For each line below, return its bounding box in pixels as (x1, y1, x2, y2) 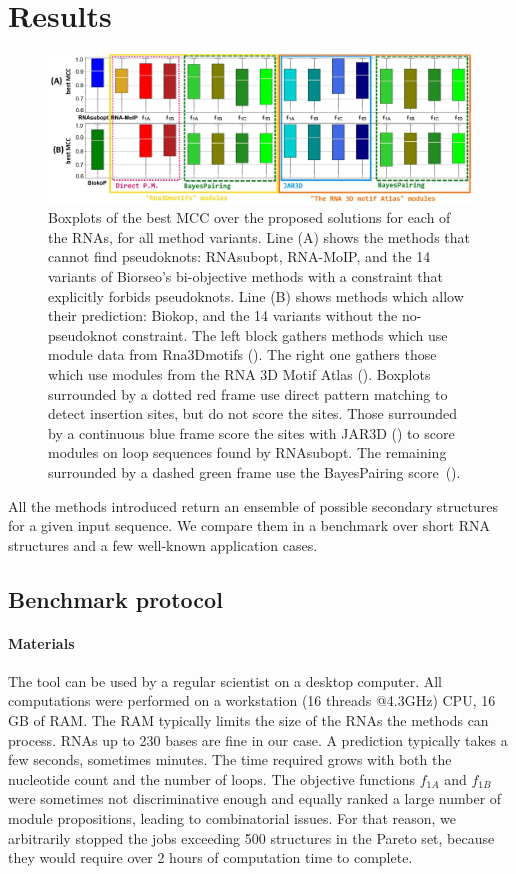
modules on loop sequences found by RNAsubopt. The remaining (48, 442, 447, 463)
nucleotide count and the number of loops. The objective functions (8, 768, 415, 789)
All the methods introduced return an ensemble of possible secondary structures (8, 495, 498, 516)
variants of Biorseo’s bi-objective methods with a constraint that (48, 265, 444, 286)
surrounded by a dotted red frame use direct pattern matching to (48, 383, 448, 404)
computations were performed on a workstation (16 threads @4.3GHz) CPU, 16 (8, 690, 496, 711)
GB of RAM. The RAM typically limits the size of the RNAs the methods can (8, 710, 489, 731)
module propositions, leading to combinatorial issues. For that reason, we (8, 808, 457, 829)
